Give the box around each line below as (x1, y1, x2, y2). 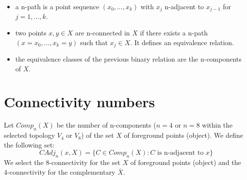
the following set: (4, 139, 55, 149)
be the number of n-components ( (56, 120, 156, 130)
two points (15, 28, 47, 38)
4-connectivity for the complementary (4, 166, 115, 177)
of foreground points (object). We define (124, 130, 243, 140)
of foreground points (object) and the (130, 157, 241, 167)
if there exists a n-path (140, 28, 208, 38)
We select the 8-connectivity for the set (4, 157, 120, 167)
